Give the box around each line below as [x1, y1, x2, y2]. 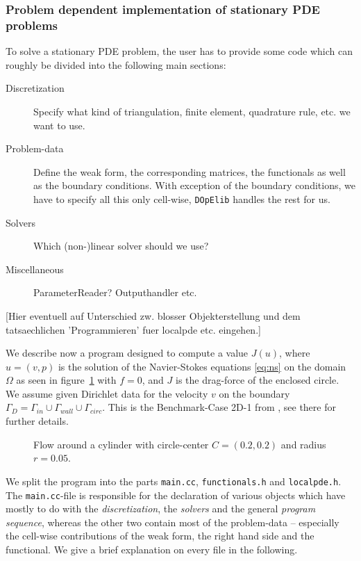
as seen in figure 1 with [16, 373, 117, 387]
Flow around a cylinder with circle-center [33, 437, 209, 451]
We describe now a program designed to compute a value [6, 345, 249, 360]
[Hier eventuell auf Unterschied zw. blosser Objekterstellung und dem [6, 308, 301, 323]
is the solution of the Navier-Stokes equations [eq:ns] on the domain [58, 359, 346, 373]
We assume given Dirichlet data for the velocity [6, 386, 208, 400]
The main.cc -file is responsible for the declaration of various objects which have [6, 487, 346, 502]
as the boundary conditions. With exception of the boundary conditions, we [33, 178, 355, 193]
